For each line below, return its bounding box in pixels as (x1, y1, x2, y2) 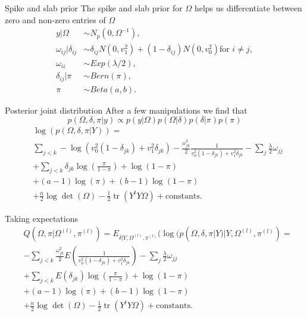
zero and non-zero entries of (5, 13, 106, 26)
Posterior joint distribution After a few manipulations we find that (5, 103, 248, 116)
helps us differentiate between (194, 2, 302, 14)
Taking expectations (5, 212, 78, 224)
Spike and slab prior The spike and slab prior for (5, 2, 183, 14)
